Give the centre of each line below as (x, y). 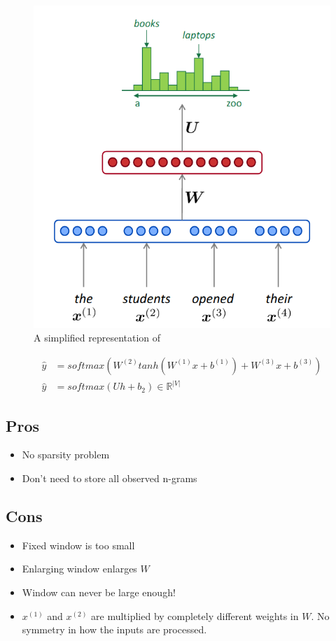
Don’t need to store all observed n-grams (110, 478)
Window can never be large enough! (99, 592)
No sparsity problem (66, 455)
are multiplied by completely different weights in (195, 615)
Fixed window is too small (78, 545)
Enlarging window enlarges (79, 569)
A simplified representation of (97, 338)
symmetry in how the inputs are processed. (114, 629)
